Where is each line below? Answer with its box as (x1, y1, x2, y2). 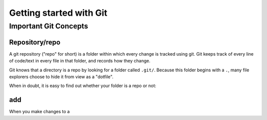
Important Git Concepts (9, 22, 89, 30)
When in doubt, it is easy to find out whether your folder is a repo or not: (9, 83, 157, 89)
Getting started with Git (9, 7, 108, 18)
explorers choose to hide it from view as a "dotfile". (9, 74, 114, 80)
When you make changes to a (9, 109, 70, 115)
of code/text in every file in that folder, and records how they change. (9, 58, 151, 64)
